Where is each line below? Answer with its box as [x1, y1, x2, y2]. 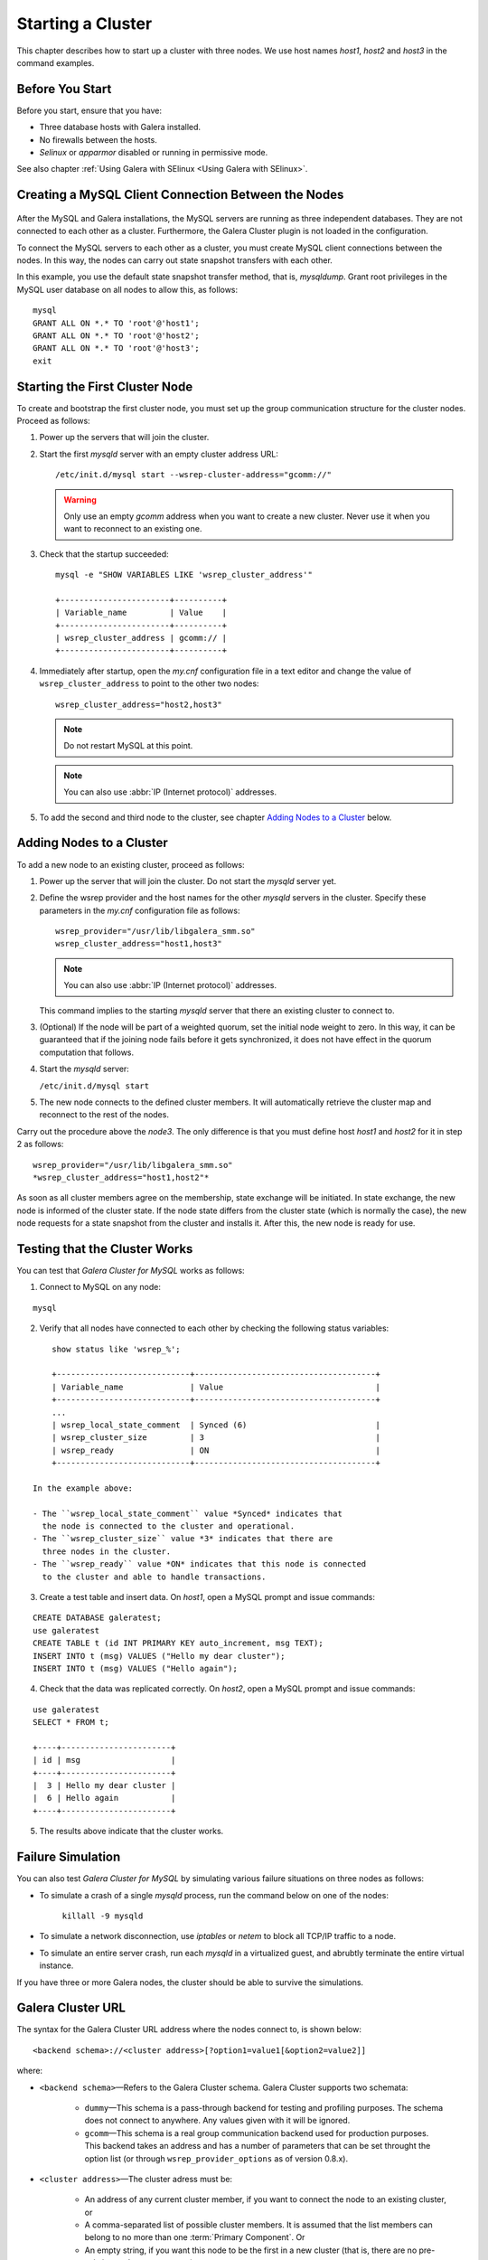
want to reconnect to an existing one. [63, 523, 202, 534]
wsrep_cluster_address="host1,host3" [55, 938, 223, 949]
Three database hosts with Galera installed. [39, 122, 202, 133]
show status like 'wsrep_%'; [51, 1343, 181, 1354]
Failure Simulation [16, 1850, 121, 1865]
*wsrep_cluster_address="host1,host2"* [33, 1172, 210, 1182]
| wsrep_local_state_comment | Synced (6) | [51, 1419, 381, 1430]
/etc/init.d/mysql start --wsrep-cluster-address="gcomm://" [55, 470, 332, 480]
